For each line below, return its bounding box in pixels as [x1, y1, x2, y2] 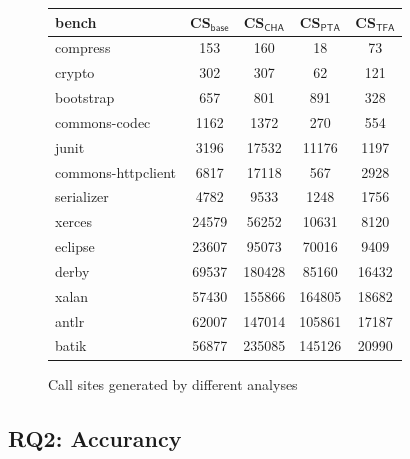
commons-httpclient [55, 161, 177, 182]
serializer [55, 186, 109, 207]
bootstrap [55, 87, 115, 108]
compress [55, 37, 111, 58]
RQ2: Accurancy [8, 422, 182, 453]
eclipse [55, 236, 95, 257]
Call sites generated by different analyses [48, 373, 298, 394]
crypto [55, 62, 95, 83]
